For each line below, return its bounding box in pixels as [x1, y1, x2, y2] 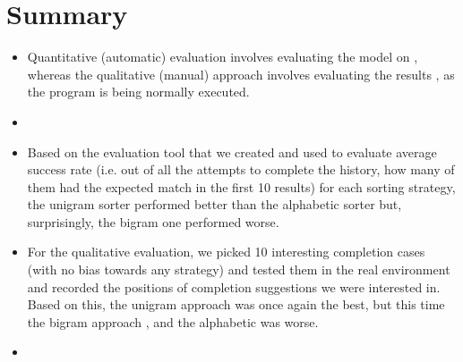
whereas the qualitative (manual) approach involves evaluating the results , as [27, 64, 455, 83]
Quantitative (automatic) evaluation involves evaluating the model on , [27, 47, 418, 66]
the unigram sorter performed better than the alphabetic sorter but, [27, 195, 402, 214]
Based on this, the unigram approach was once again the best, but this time [27, 295, 445, 314]
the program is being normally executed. [27, 82, 250, 101]
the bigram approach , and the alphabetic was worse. [27, 312, 319, 331]
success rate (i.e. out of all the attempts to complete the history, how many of [27, 160, 455, 179]
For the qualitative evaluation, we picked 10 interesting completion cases [27, 242, 425, 261]
